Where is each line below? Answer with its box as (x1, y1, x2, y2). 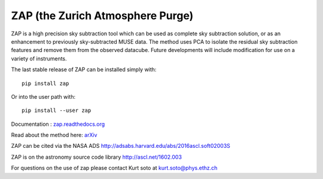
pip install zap (22, 80, 69, 87)
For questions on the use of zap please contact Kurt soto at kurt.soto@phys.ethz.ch (11, 165, 218, 172)
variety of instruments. (11, 54, 67, 62)
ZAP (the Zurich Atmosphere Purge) (11, 9, 194, 22)
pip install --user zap (22, 107, 92, 114)
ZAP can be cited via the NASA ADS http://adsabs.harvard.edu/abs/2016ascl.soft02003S (11, 142, 230, 150)
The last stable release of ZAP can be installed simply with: (11, 66, 157, 73)
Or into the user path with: (11, 93, 76, 100)
